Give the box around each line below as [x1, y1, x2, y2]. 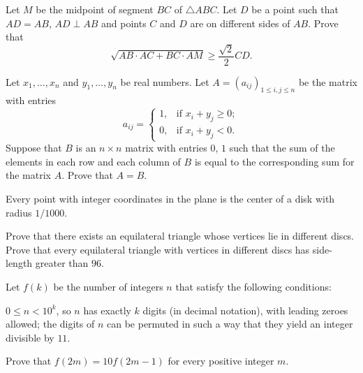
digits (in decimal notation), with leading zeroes [142, 302, 348, 317]
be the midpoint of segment [36, 2, 154, 16]
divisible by [6, 330, 54, 344]
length [6, 256, 33, 270]
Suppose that [6, 140, 62, 155]
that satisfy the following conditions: [175, 279, 332, 293]
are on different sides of [190, 15, 290, 30]
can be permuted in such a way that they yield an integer [106, 316, 353, 331]
